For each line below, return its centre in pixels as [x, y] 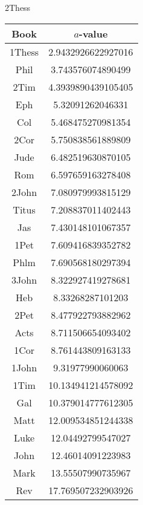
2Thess [18, 7]
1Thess [24, 51]
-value [93, 33]
